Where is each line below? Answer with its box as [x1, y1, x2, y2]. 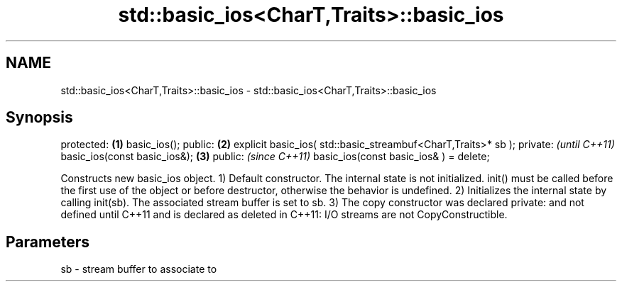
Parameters [6, 232, 89, 251]
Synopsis [6, 108, 73, 127]
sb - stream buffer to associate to [60, 263, 217, 276]
